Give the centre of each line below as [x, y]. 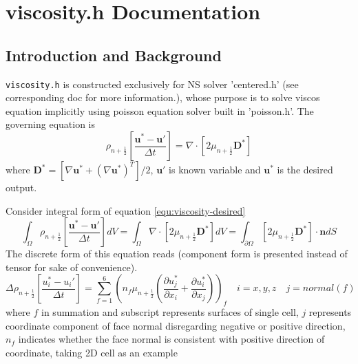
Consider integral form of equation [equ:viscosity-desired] [126, 210]
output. [21, 188]
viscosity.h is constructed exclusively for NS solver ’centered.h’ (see [152, 84]
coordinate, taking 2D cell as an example [92, 352]
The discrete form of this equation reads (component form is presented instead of [177, 254]
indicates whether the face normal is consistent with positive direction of [171, 339]
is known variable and [215, 170]
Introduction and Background [114, 55]
